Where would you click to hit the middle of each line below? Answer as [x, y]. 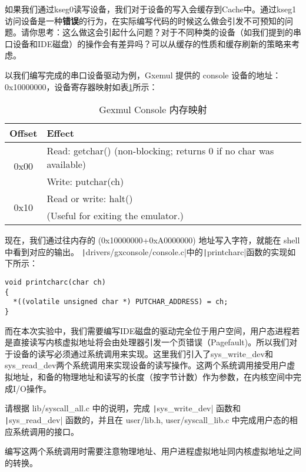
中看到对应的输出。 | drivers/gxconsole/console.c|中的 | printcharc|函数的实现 [146, 251]
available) [66, 164]
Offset [24, 133]
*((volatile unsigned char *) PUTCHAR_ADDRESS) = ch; [121, 302]
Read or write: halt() [90, 199]
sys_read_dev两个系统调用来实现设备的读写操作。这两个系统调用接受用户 [146, 365]
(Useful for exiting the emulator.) [115, 216]
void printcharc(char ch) [55, 282]
